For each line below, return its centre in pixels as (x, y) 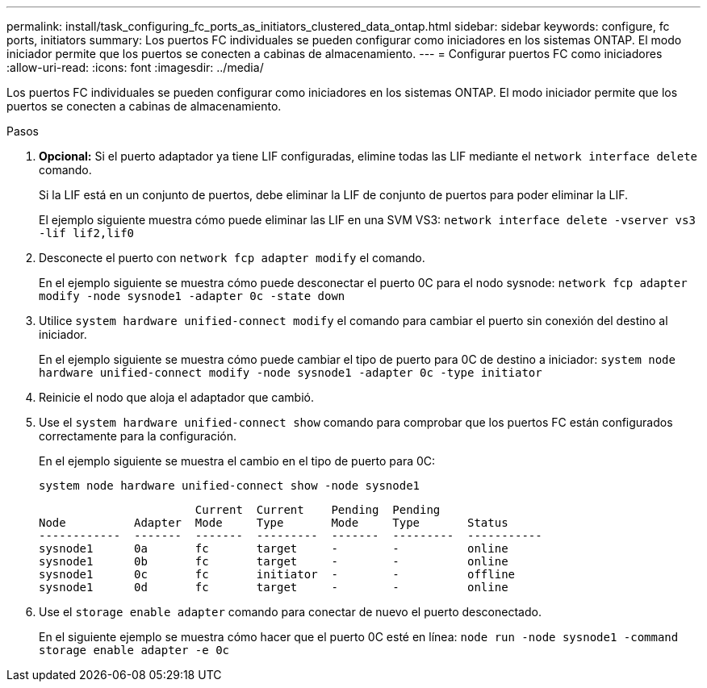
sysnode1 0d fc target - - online (274, 587)
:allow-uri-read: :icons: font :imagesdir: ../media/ (135, 67)
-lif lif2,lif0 (87, 233)
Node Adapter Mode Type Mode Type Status (274, 523)
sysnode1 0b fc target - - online (274, 561)
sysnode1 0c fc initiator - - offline (277, 574)
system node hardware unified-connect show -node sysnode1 (230, 486)
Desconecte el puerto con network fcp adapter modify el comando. (232, 258)
